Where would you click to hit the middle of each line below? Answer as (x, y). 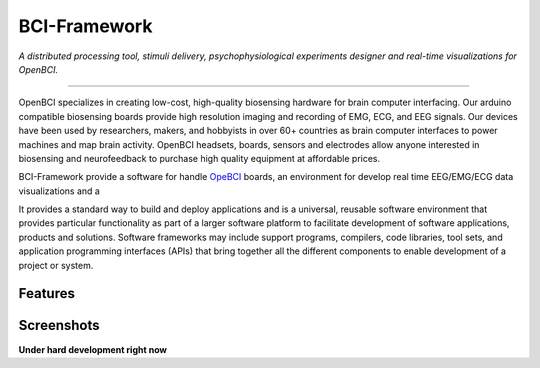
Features (46, 293)
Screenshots (59, 325)
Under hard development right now (92, 349)
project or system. (56, 265)
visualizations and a (59, 191)
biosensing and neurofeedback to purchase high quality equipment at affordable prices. (199, 158)
